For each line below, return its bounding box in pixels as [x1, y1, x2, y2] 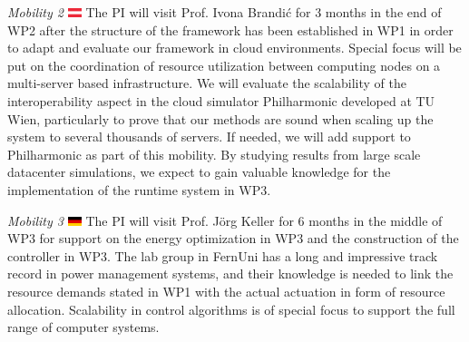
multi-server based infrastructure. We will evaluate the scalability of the [7, 73, 406, 93]
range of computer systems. [7, 318, 160, 337]
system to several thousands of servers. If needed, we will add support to [7, 127, 411, 146]
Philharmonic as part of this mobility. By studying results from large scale [7, 144, 421, 163]
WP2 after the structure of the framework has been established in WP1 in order [7, 20, 454, 39]
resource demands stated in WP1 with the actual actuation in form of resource [7, 281, 445, 300]
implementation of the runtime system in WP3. [7, 180, 271, 199]
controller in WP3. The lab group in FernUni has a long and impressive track [7, 246, 438, 265]
